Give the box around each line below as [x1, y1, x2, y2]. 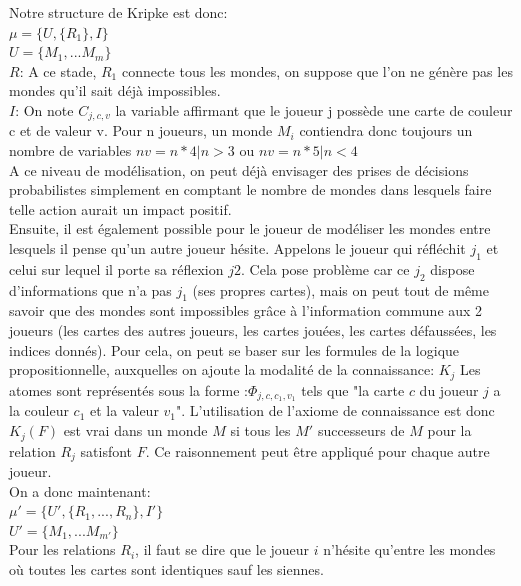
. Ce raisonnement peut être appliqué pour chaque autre [145, 440, 490, 461]
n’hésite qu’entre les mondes [323, 539, 496, 560]
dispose [430, 258, 475, 279]
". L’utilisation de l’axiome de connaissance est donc [176, 400, 495, 421]
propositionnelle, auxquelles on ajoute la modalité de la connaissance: [9, 359, 435, 380]
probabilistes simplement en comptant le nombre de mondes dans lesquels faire [9, 179, 492, 200]
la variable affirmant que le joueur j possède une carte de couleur [115, 99, 513, 120]
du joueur [419, 379, 479, 400]
